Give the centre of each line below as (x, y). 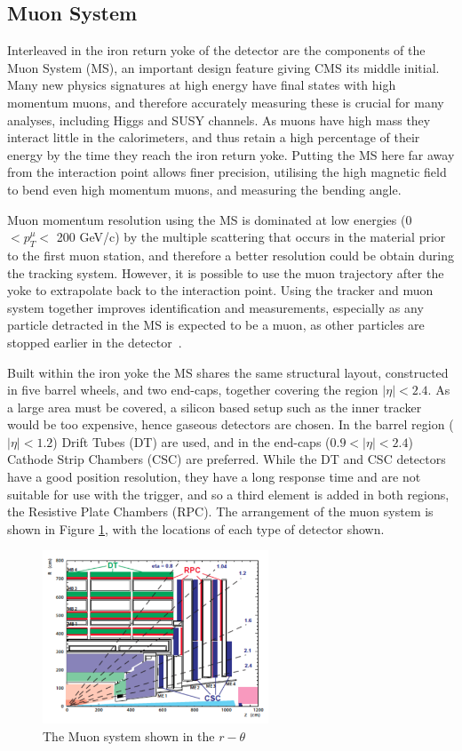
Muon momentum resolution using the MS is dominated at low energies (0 (210, 219)
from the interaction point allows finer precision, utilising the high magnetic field (227, 172)
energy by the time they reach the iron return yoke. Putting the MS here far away (231, 154)
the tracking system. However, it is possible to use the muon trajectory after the (226, 272)
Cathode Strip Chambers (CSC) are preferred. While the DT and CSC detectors (227, 459)
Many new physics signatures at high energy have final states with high (202, 85)
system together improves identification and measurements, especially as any (215, 307)
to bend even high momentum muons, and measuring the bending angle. (204, 189)
